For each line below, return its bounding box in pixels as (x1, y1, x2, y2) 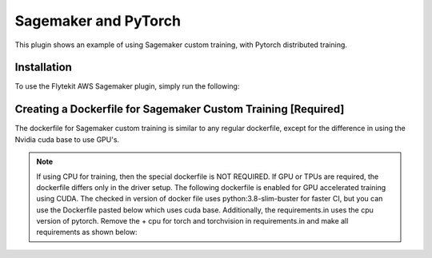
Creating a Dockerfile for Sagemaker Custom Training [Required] (14, 102, 345, 116)
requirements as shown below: (36, 228, 138, 237)
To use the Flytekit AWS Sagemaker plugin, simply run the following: (14, 81, 240, 91)
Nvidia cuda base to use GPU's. (14, 134, 120, 144)
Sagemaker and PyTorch (14, 12, 182, 30)
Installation (14, 61, 72, 74)
